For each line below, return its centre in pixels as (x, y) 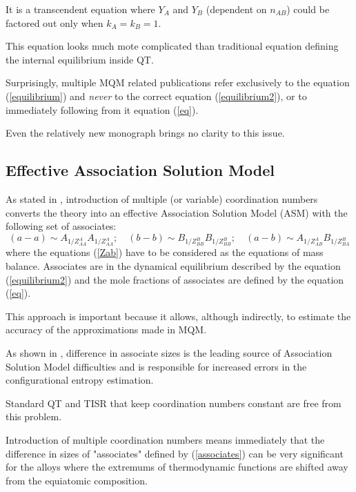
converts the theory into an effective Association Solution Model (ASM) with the (177, 212)
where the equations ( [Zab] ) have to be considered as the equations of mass (165, 252)
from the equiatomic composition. (77, 480)
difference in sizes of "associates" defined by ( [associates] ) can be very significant (175, 453)
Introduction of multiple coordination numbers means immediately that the (165, 440)
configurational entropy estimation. (80, 380)
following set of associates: (61, 226)
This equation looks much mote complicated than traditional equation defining (172, 46)
